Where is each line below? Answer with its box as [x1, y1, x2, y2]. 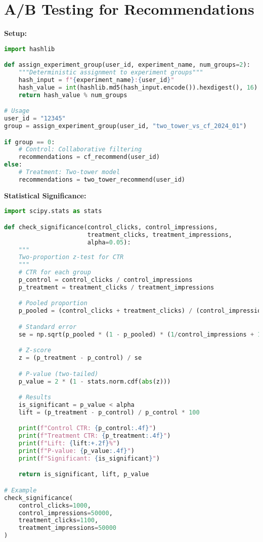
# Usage [4, 107, 30, 115]
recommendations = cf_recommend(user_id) [18, 153, 160, 161]
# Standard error [18, 323, 77, 330]
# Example [4, 486, 37, 494]
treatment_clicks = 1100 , [18, 517, 99, 524]
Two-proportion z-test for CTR [18, 254, 124, 261]
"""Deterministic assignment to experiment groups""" [18, 69, 203, 76]
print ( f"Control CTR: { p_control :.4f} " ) [18, 425, 156, 432]
